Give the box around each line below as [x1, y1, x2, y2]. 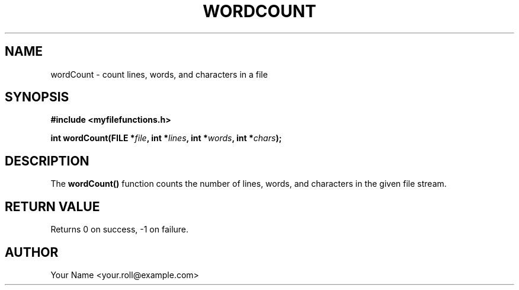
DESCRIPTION [5, 153, 89, 168]
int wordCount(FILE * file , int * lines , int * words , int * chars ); [50, 133, 282, 144]
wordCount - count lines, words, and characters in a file [50, 69, 268, 79]
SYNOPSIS [5, 90, 69, 105]
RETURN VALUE [5, 199, 100, 214]
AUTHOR [5, 244, 59, 260]
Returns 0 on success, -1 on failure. [50, 224, 189, 235]
